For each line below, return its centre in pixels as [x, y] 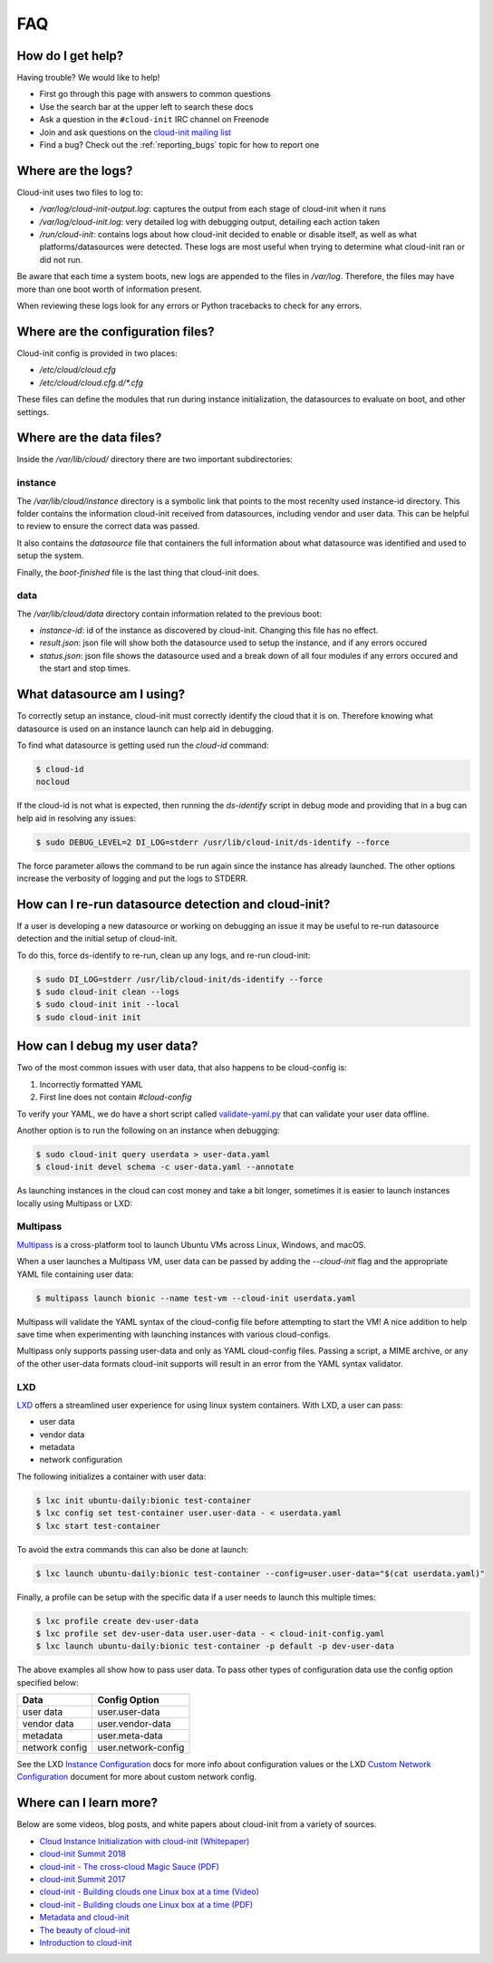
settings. [33, 411]
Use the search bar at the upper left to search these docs [146, 106]
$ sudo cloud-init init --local [108, 1005]
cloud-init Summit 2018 [83, 1854]
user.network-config [141, 1747]
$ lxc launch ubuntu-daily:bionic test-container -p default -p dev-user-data [215, 1646]
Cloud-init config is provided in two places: [97, 353]
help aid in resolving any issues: [76, 818]
